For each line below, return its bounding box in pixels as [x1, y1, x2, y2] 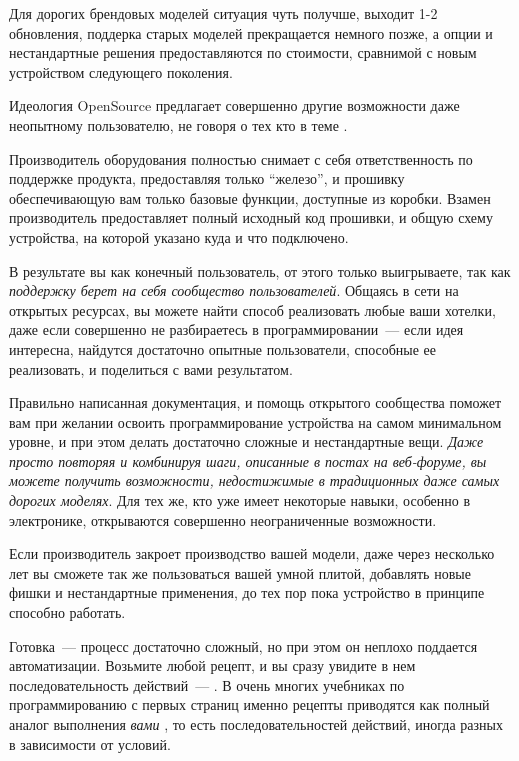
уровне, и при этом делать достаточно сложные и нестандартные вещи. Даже [9, 431, 484, 452]
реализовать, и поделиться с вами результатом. [9, 358, 293, 379]
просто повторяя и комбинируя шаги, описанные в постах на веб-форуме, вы [9, 450, 487, 471]
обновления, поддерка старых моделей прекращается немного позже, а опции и [9, 22, 493, 43]
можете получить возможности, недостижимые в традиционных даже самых [9, 470, 500, 491]
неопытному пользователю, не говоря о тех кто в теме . [9, 114, 348, 135]
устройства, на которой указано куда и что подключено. [9, 226, 349, 247]
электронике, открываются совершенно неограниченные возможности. [9, 509, 437, 530]
